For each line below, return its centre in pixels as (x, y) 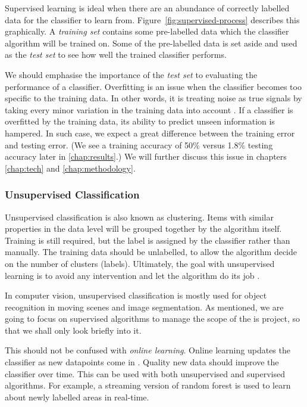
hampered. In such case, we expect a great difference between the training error (150, 133)
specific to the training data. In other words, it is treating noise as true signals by (153, 98)
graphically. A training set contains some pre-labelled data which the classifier (147, 31)
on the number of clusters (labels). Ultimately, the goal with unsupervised (140, 263)
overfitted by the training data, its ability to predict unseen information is (140, 121)
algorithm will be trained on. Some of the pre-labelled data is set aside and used (151, 43)
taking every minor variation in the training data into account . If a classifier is (149, 109)
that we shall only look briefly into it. (73, 330)
